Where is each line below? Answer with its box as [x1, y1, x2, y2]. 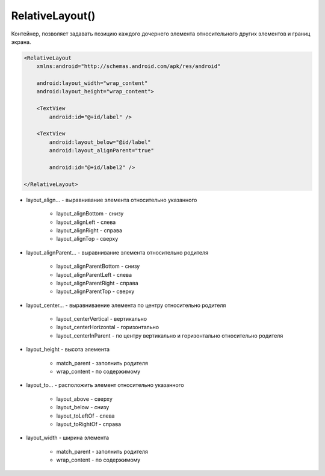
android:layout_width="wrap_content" [36, 80, 148, 87]
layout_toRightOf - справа [56, 420, 122, 427]
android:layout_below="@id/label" [49, 138, 151, 146]
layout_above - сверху [56, 395, 113, 403]
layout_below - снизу [56, 404, 110, 411]
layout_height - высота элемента [26, 346, 110, 353]
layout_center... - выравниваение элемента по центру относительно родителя [26, 301, 226, 309]
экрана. [11, 38, 31, 45]
